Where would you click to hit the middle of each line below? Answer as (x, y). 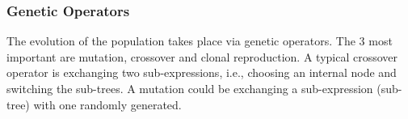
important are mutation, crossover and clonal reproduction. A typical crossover (202, 56)
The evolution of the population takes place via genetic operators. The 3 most (200, 41)
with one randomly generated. (107, 104)
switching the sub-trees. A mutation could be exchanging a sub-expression (190, 88)
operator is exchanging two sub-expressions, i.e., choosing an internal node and (202, 72)
